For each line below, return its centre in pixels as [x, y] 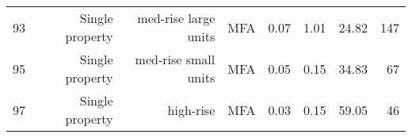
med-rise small [175, 59]
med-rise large [176, 18]
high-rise [191, 109]
